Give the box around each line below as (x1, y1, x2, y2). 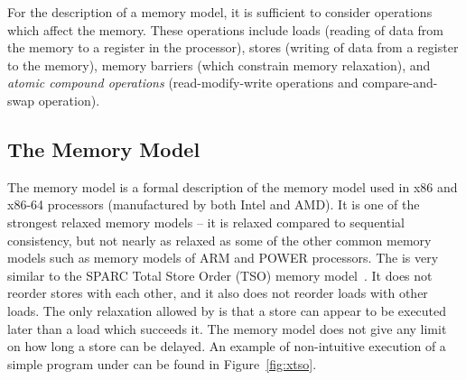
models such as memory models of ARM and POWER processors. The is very (7, 248, 439, 267)
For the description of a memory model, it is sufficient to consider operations (7, 3, 433, 21)
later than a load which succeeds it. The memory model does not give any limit (7, 319, 447, 338)
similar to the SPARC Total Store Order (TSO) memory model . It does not (7, 265, 433, 284)
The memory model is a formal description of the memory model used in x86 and (7, 177, 458, 196)
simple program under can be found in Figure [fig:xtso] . (7, 354, 317, 373)
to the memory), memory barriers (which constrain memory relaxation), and (7, 55, 431, 74)
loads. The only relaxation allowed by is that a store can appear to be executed (7, 301, 447, 320)
